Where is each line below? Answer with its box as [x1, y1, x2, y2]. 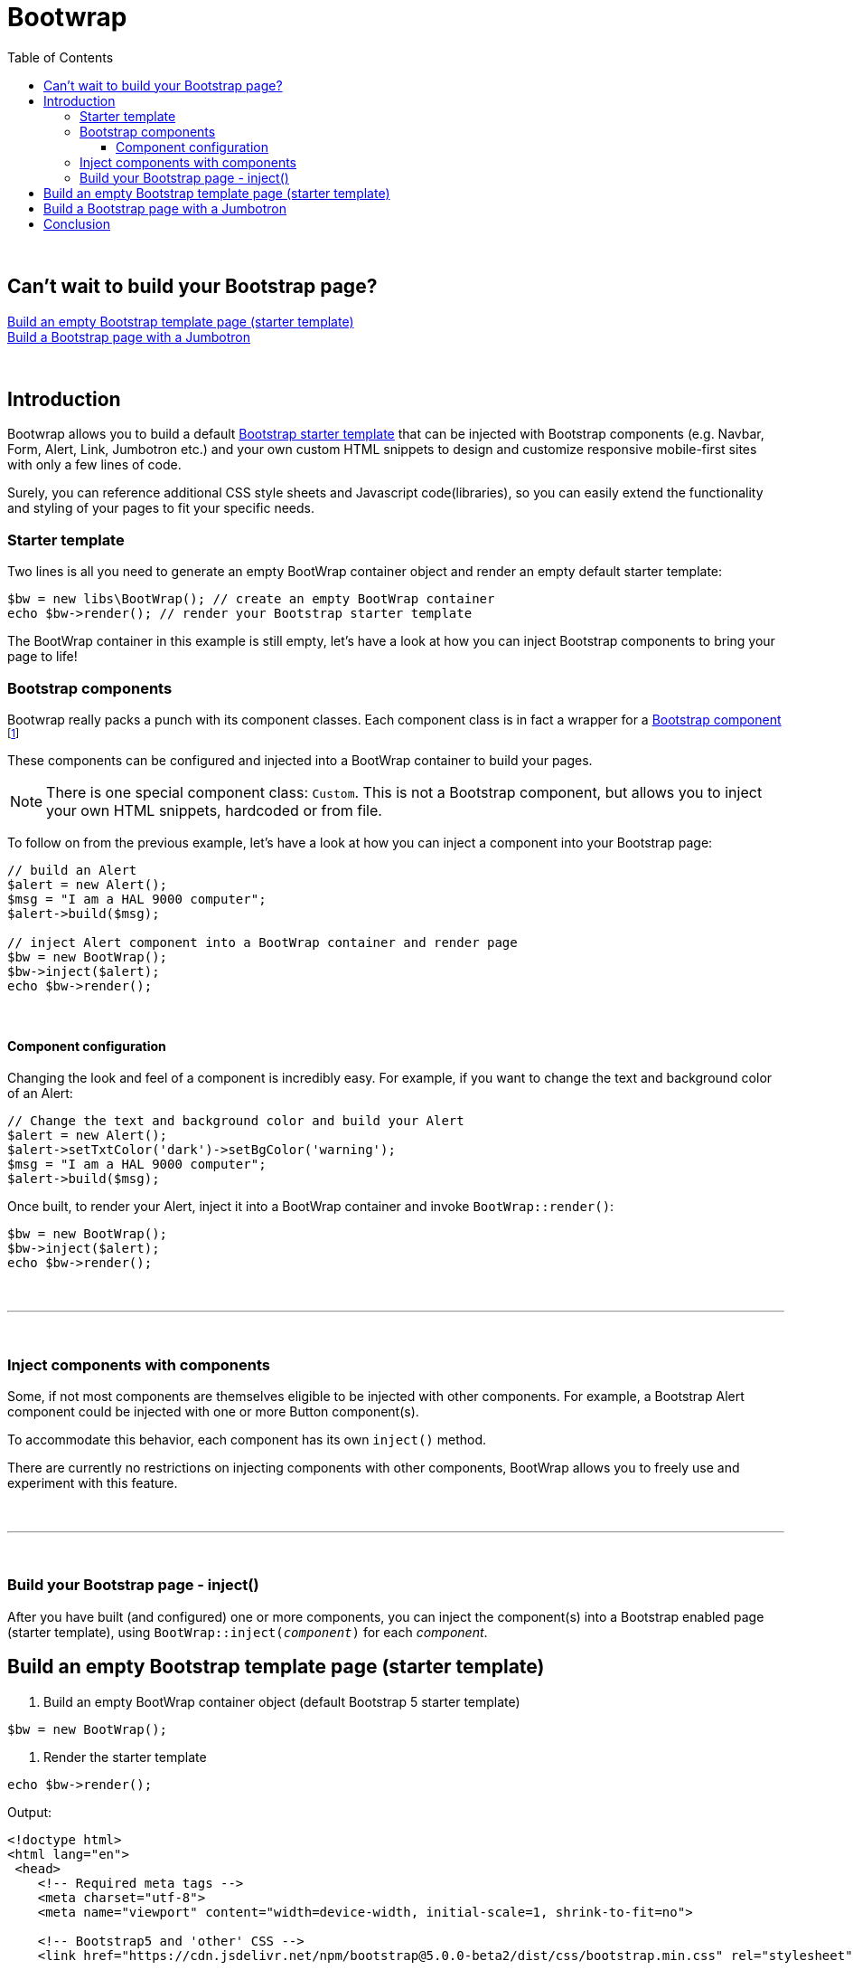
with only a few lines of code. [7, 457, 182, 473]
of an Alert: [7, 1085, 73, 1102]
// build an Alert [7, 862, 137, 877]
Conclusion [43, 215, 111, 232]
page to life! [7, 649, 78, 665]
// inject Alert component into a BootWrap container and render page [7, 934, 518, 950]
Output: [7, 1804, 52, 1820]
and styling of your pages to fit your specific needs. [7, 500, 314, 516]
